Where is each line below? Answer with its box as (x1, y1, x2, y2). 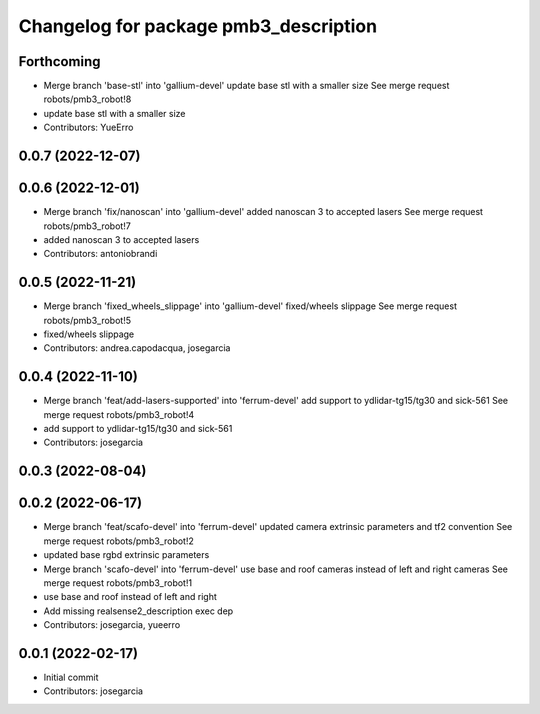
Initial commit (43, 671, 99, 684)
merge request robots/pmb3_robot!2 (43, 535, 195, 547)
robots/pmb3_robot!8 (43, 93, 132, 105)
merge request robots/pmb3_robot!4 (43, 408, 195, 420)
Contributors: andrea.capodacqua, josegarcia (43, 342, 231, 354)
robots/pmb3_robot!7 (43, 220, 132, 232)
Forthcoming (18, 53, 101, 70)
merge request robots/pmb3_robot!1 (43, 576, 193, 589)
